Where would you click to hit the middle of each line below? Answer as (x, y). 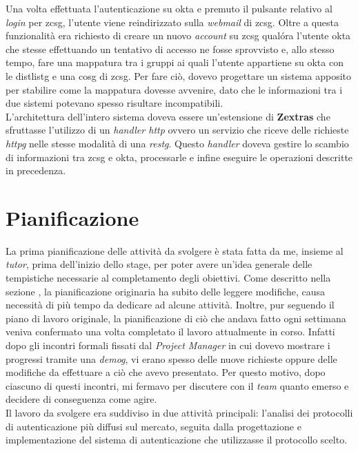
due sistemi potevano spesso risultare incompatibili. (115, 103)
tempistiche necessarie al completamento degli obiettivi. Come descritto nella (168, 278)
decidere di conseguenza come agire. (81, 399)
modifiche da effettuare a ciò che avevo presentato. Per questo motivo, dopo (166, 372)
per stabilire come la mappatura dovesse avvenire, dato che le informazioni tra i (174, 89)
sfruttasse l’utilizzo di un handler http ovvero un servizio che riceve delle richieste (177, 130)
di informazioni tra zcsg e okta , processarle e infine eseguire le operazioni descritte (179, 157)
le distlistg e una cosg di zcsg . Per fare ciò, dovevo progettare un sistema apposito (178, 75)
